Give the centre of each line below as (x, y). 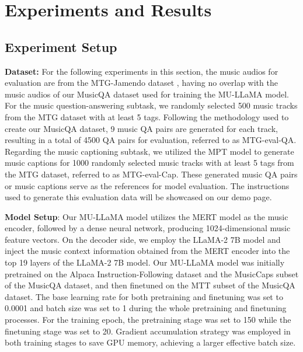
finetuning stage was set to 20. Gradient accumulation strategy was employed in (148, 331)
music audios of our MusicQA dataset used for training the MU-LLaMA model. (147, 94)
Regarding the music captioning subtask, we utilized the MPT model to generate (149, 151)
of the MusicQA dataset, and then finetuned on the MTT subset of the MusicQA (150, 285)
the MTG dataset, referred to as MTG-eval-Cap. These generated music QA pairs (151, 174)
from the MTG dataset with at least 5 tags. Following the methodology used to (147, 116)
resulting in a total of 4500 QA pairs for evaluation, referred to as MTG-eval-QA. (151, 140)
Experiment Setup (61, 46)
